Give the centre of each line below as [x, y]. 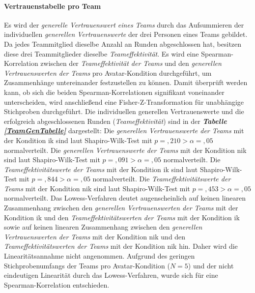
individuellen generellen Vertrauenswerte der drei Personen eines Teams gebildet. [126, 34]
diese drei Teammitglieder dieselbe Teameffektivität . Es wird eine [101, 53]
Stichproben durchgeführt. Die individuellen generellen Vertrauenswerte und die [124, 111]
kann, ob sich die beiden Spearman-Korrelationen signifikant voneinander [114, 92]
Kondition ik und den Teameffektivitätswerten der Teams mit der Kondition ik [122, 217]
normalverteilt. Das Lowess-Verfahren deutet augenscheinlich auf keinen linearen [125, 198]
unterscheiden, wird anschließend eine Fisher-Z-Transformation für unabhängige [124, 102]
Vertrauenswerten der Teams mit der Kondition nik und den [95, 236]
